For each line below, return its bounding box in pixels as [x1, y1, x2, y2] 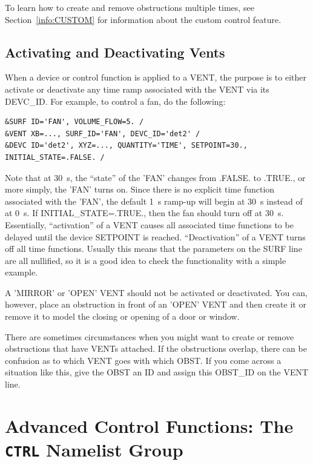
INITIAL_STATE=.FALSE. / [5, 153, 105, 162]
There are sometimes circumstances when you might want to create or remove [5, 330, 294, 343]
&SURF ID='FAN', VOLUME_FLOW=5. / [5, 117, 144, 127]
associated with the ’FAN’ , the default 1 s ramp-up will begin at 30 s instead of [5, 194, 303, 207]
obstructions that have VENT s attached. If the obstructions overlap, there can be [5, 342, 307, 355]
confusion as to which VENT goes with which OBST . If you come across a [5, 354, 282, 366]
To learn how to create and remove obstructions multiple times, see [5, 1, 254, 13]
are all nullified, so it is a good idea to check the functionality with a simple [5, 254, 286, 266]
